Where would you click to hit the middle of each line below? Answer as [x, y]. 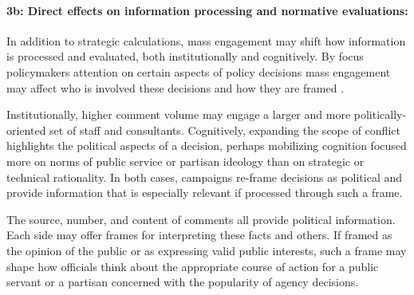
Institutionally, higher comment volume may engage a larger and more [179, 114]
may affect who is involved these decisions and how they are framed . [175, 87]
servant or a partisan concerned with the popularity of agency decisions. [183, 282]
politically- [380, 114]
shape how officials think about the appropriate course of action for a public [193, 266]
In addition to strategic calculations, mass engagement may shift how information [206, 40]
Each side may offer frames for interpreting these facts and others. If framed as [199, 235]
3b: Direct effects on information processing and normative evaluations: [207, 10]
